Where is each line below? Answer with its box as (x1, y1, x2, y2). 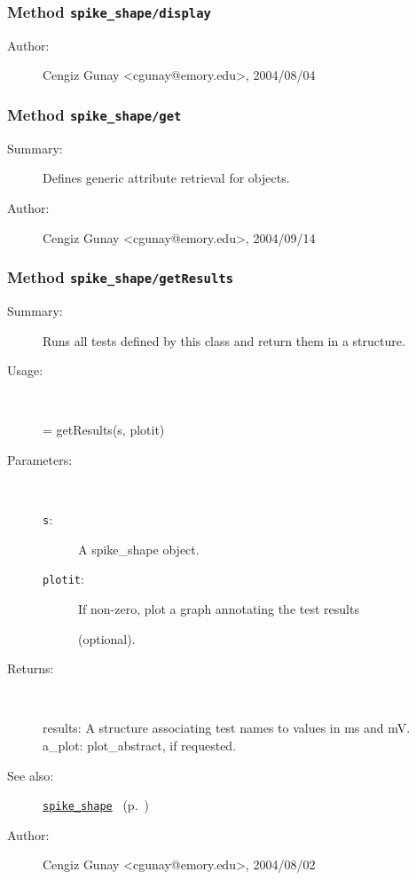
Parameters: (7, 450, 73, 468)
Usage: (7, 361, 43, 380)
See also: (7, 766, 54, 784)
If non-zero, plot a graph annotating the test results (78, 599, 359, 617)
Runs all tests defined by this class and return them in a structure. (43, 331, 405, 350)
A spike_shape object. (78, 539, 200, 558)
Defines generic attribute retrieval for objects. (43, 169, 290, 187)
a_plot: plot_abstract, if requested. (43, 735, 237, 754)
